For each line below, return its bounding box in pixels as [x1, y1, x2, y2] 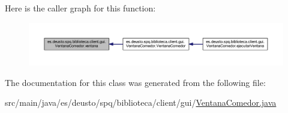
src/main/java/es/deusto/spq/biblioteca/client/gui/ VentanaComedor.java [5, 96, 277, 109]
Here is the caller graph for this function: [5, 2, 156, 14]
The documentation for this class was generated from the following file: [5, 76, 266, 88]
